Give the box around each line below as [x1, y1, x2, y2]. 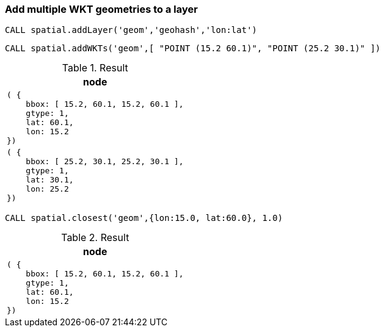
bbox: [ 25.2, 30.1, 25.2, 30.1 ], [26, 157, 184, 167]
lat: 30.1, [26, 175, 74, 185]
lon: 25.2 [26, 184, 69, 194]
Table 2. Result [61, 231, 129, 244]
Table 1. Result [62, 62, 128, 74]
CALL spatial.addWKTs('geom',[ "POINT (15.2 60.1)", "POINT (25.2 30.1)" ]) [5, 43, 381, 54]
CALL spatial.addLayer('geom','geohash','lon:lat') [5, 25, 258, 35]
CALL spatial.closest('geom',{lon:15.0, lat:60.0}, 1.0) [5, 213, 283, 223]
